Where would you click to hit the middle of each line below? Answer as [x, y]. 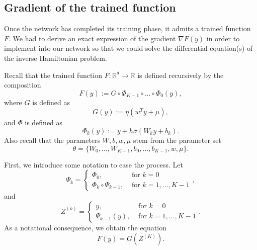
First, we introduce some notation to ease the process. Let [94, 164]
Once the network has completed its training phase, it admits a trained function [127, 28]
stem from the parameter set [177, 140]
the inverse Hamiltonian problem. [56, 58]
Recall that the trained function [53, 75]
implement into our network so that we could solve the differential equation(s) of [128, 48]
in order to [223, 38]
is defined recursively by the [181, 75]
